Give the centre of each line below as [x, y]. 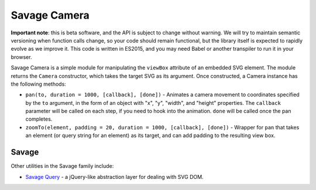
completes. [39, 119]
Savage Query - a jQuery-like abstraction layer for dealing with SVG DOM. [115, 177]
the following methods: [39, 84]
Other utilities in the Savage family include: [62, 166]
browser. [21, 57]
